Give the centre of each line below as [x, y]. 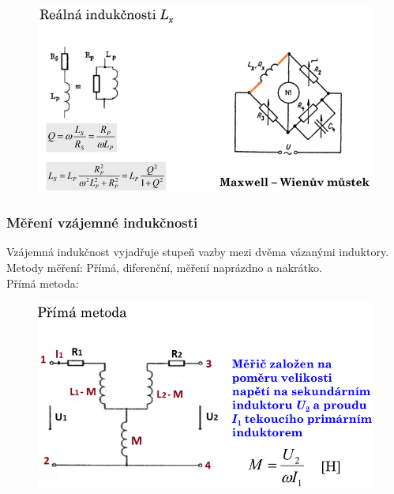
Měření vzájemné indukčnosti [102, 222]
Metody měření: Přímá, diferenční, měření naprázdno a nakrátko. [164, 268]
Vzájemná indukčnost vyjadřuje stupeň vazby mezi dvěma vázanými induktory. [198, 252]
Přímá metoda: [43, 283]
